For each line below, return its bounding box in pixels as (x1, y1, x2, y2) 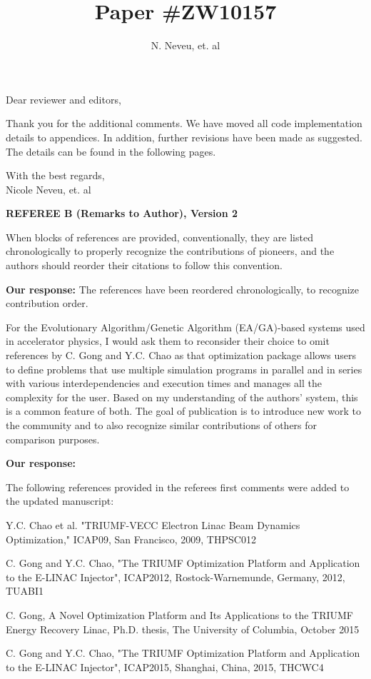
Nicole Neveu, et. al (6, 181, 91, 196)
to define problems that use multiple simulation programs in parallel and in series (6, 361, 362, 376)
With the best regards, (6, 168, 105, 183)
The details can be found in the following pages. (6, 144, 216, 159)
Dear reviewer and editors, (6, 91, 121, 106)
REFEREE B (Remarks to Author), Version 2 (6, 206, 238, 221)
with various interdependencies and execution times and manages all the (6, 376, 322, 391)
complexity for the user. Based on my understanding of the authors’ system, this (6, 389, 358, 404)
